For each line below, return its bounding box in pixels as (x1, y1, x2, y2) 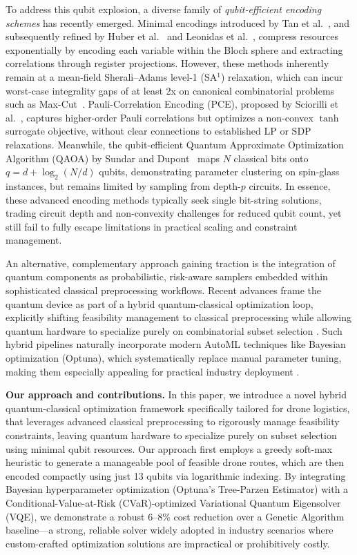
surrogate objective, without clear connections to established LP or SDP (6, 124, 311, 138)
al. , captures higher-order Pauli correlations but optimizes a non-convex (6, 110, 313, 124)
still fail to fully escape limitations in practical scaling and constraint (6, 219, 298, 233)
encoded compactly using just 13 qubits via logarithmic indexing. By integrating (6, 468, 346, 483)
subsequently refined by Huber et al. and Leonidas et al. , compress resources (6, 29, 338, 43)
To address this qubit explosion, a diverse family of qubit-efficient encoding (6, 2, 322, 16)
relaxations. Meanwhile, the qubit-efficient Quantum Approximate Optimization (6, 137, 344, 151)
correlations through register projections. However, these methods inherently (6, 56, 329, 70)
